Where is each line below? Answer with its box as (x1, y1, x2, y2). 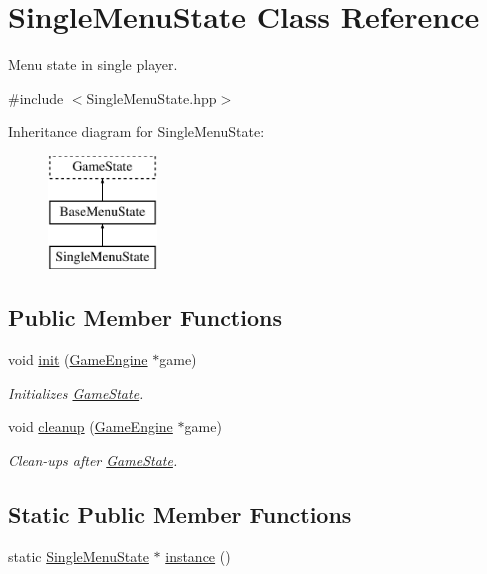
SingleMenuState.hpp (86, 87, 217, 108)
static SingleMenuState (8, 545, 149, 566)
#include (8, 87, 64, 108)
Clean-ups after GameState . (8, 449, 178, 470)
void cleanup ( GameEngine (8, 416, 173, 437)
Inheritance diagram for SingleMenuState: (8, 121, 265, 142)
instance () (165, 545, 231, 566)
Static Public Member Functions (8, 498, 352, 529)
